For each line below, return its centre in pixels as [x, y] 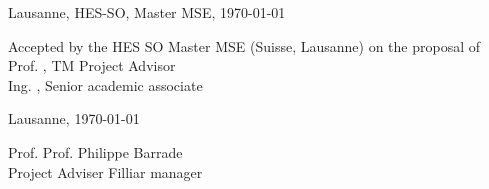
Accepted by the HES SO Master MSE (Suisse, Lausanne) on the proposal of [244, 45]
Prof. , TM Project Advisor [92, 65]
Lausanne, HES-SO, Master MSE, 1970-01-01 [147, 12]
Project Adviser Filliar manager [105, 171]
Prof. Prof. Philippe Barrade [95, 151]
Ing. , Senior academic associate [105, 84]
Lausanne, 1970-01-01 [74, 118]
